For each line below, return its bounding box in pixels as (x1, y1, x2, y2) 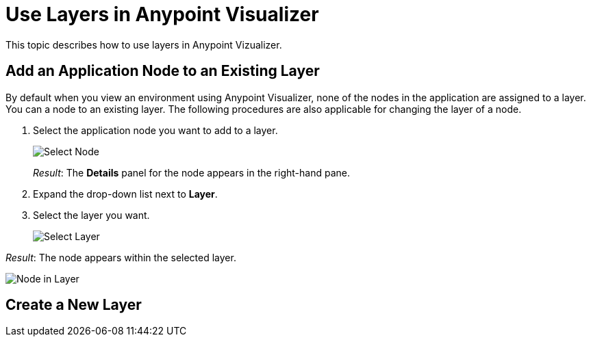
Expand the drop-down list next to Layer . (33, 187, 218, 200)
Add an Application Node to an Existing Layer (5, 62, 320, 80)
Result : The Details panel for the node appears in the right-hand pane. (33, 166, 350, 179)
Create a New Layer (5, 296, 142, 314)
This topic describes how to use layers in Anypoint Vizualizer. (5, 38, 282, 51)
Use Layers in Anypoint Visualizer (5, 3, 319, 26)
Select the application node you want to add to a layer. (33, 124, 278, 136)
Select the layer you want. (33, 209, 150, 221)
